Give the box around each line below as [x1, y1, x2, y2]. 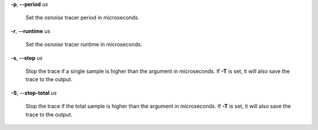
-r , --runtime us [11, 27, 51, 35]
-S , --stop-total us [11, 89, 57, 96]
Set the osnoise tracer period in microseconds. [25, 14, 140, 21]
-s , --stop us [11, 54, 43, 61]
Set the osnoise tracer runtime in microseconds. [25, 41, 143, 48]
